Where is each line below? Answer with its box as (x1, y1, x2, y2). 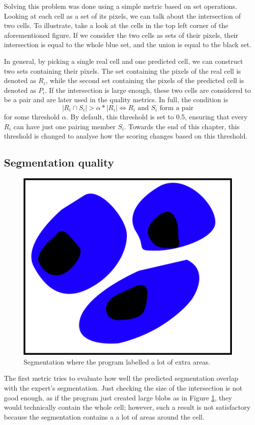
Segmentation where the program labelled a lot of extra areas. (24, 356, 210, 367)
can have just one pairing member (13, 121, 116, 131)
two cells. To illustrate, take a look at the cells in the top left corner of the (4, 20, 228, 30)
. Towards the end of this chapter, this (124, 121, 240, 131)
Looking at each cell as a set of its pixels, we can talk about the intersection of (4, 10, 241, 21)
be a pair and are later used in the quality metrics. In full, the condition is (4, 94, 228, 105)
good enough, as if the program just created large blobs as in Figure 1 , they (4, 392, 232, 402)
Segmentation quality (4, 155, 114, 170)
